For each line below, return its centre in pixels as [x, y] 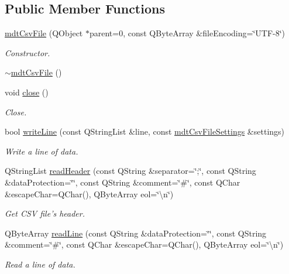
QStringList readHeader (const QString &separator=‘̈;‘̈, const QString [130, 171]
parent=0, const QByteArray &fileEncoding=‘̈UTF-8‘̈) [187, 33]
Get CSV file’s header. [45, 213]
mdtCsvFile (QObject [44, 33]
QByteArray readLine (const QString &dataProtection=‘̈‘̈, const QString [136, 233]
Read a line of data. [40, 264]
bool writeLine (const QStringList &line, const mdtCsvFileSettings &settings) [145, 131]
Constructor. [27, 52]
